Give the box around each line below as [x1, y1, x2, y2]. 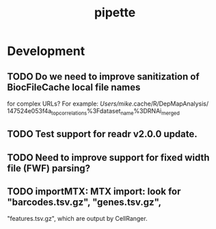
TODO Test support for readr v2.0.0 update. [7, 128, 198, 140]
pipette [94, 5, 136, 21]
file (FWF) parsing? [7, 162, 91, 174]
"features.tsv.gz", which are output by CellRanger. [7, 215, 148, 223]
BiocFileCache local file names [7, 81, 141, 93]
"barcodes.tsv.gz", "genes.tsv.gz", [7, 196, 162, 208]
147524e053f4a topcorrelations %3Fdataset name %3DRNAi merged [7, 107, 180, 117]
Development [7, 43, 85, 59]
